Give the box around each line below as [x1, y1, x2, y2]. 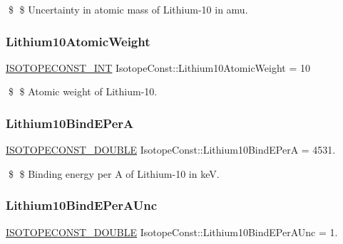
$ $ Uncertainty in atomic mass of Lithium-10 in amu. [8, 2, 248, 16]
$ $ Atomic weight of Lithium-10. [8, 84, 158, 99]
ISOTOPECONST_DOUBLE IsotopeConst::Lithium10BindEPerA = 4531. [6, 142, 336, 157]
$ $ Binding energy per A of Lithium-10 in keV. [8, 166, 220, 181]
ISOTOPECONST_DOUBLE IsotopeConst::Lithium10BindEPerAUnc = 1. [6, 224, 338, 239]
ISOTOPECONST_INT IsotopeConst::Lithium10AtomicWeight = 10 [6, 60, 310, 75]
